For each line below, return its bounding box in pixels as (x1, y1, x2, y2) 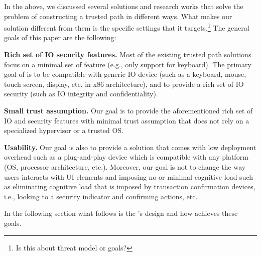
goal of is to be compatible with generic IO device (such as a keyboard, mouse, (4, 69, 246, 79)
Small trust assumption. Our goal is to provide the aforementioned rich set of (4, 105, 253, 115)
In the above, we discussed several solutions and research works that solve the (4, 1, 243, 11)
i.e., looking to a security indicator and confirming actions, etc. (4, 191, 198, 201)
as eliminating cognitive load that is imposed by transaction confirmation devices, (4, 181, 255, 192)
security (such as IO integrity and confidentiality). (4, 88, 158, 99)
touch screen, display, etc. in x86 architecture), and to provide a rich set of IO (4, 78, 244, 89)
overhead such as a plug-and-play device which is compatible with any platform (4, 152, 248, 162)
